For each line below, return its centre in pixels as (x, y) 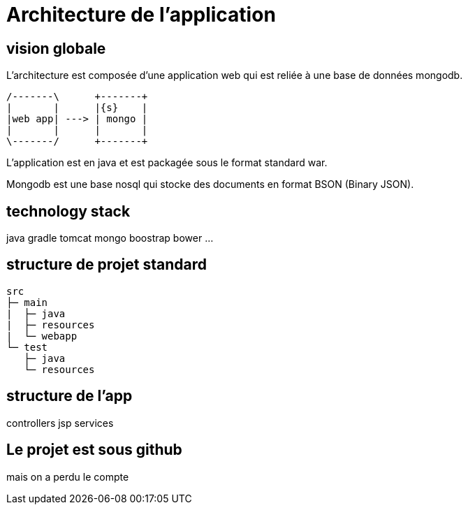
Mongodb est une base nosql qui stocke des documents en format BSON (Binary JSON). (210, 184)
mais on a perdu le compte (68, 476)
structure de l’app (70, 396)
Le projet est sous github (94, 450)
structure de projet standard (107, 265)
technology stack (68, 211)
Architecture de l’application (141, 15)
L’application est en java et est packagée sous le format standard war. (167, 163)
